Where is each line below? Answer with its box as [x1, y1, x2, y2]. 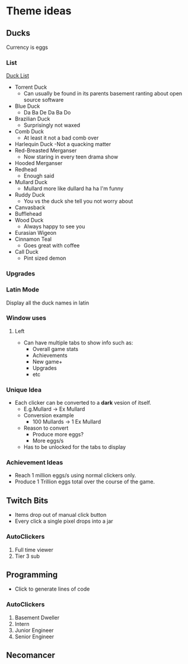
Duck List [6, 72, 30, 79]
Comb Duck [14, 128, 44, 135]
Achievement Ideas [6, 458, 63, 467]
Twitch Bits [6, 495, 49, 505]
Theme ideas [6, 4, 72, 18]
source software [23, 97, 64, 104]
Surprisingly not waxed [23, 122, 81, 129]
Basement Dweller [14, 614, 60, 621]
